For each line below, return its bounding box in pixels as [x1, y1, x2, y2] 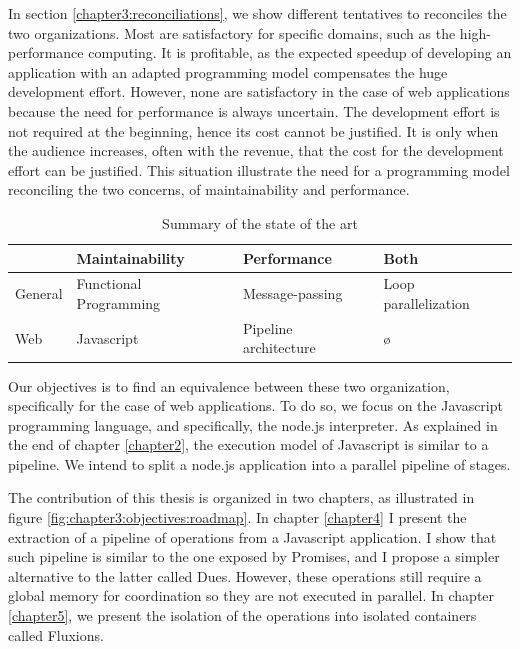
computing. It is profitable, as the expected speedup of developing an [88, 42, 512, 63]
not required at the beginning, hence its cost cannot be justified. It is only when [8, 120, 499, 141]
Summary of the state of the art [162, 212, 358, 233]
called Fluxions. [8, 624, 104, 645]
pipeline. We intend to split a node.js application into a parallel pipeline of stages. [8, 453, 511, 474]
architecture [242, 337, 316, 358]
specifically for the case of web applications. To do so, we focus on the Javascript [8, 395, 503, 416]
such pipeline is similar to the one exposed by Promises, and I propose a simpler [8, 546, 500, 567]
